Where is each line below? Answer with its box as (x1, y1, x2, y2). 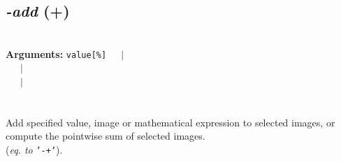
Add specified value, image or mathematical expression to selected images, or (6, 115, 335, 129)
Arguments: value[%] (6, 46, 107, 61)
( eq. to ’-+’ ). (6, 142, 63, 157)
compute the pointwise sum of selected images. (6, 128, 205, 143)
